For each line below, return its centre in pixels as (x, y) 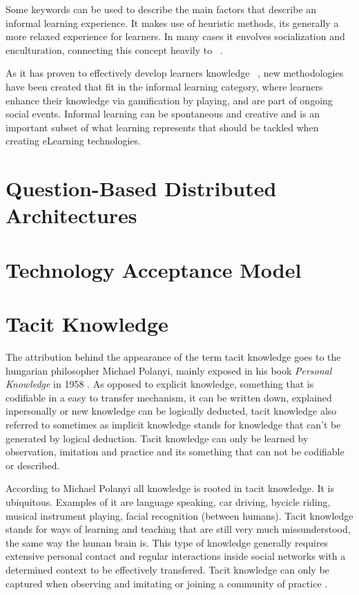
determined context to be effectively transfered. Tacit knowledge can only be (167, 569)
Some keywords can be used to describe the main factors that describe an (161, 9)
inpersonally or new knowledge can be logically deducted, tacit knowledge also (171, 411)
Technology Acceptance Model (154, 269)
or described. (33, 465)
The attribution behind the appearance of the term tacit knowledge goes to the (173, 357)
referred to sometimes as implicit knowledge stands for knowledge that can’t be (173, 424)
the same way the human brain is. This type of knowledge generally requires (167, 542)
